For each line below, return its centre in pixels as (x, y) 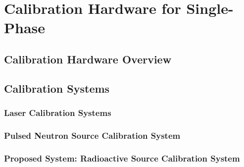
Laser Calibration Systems (58, 113)
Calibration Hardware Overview (88, 59)
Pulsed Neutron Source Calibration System (92, 135)
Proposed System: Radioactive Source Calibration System (122, 158)
